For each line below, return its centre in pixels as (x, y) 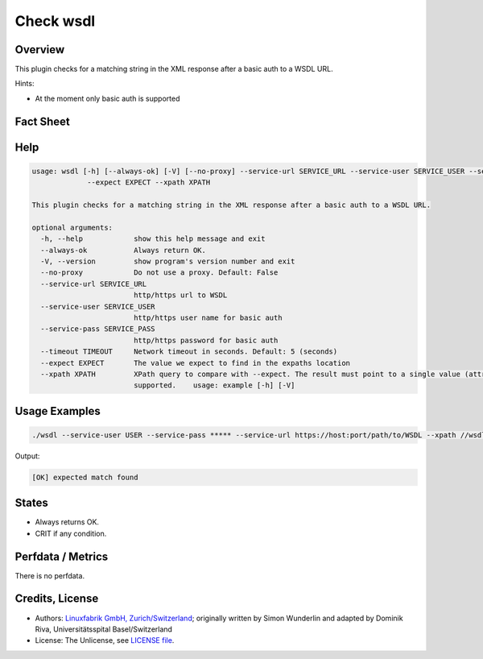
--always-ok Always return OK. (124, 250)
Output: (27, 456)
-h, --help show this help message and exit (153, 239)
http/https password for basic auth (206, 340)
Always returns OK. (67, 522)
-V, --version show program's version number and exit (168, 261)
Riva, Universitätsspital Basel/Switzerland (104, 629)
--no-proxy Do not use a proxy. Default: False (159, 273)
